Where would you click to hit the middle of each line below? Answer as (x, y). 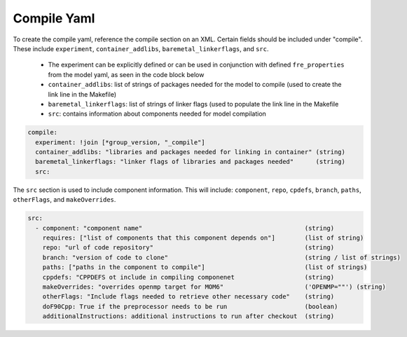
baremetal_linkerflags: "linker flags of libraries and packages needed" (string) (191, 162)
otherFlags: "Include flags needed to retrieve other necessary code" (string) (188, 297)
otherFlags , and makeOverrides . (64, 200)
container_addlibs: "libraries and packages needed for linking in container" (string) (191, 152)
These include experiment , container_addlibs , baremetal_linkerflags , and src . (141, 48)
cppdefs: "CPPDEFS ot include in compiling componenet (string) (188, 277)
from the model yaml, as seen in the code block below (126, 74)
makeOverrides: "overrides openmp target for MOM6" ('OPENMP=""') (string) (214, 287)
